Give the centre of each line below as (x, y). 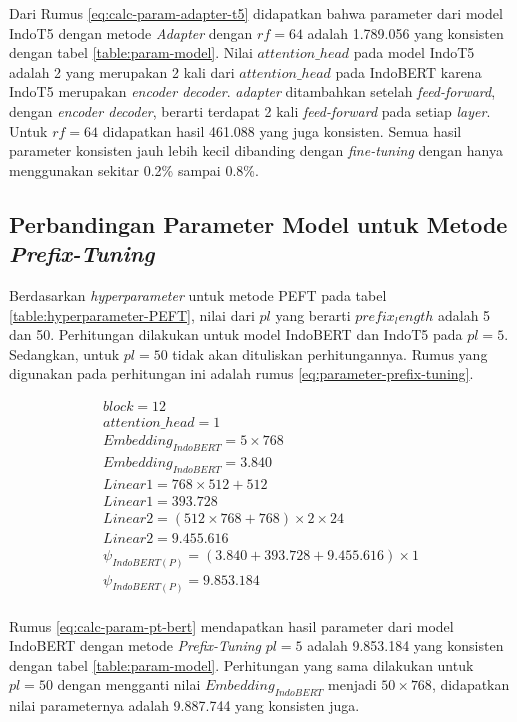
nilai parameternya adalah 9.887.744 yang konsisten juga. (184, 705)
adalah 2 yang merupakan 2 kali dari (122, 71)
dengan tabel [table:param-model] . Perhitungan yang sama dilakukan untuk (241, 664)
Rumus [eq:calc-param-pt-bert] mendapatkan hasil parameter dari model (231, 625)
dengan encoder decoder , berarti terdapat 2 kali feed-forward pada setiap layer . (250, 110)
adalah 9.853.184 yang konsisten (405, 645)
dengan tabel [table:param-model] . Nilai (131, 52)
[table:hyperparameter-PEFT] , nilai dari (132, 314)
